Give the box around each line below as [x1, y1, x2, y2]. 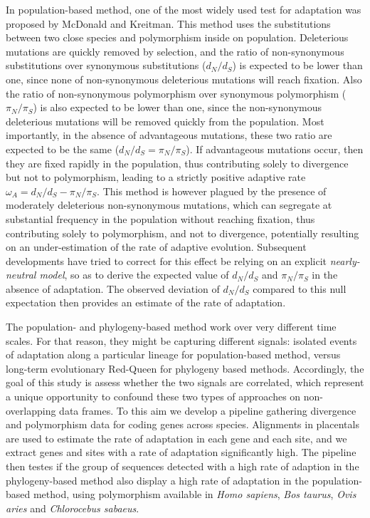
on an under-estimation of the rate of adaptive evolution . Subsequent [6, 239, 307, 254]
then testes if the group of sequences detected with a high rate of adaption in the [6, 459, 359, 473]
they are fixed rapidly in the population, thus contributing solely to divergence [6, 155, 349, 170]
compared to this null [253, 281, 347, 296]
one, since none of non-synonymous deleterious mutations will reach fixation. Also [6, 71, 362, 86]
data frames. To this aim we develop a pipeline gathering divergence [59, 403, 356, 418]
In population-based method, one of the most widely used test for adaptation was [6, 2, 361, 16]
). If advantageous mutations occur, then [186, 141, 364, 156]
